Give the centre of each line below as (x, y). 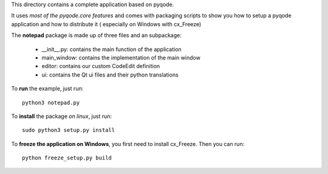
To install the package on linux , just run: (62, 116)
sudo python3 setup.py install (69, 130)
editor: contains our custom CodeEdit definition (101, 66)
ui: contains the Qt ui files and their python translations (110, 75)
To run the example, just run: (47, 89)
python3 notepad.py (51, 103)
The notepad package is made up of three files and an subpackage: (96, 35)
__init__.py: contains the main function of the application (111, 49)
